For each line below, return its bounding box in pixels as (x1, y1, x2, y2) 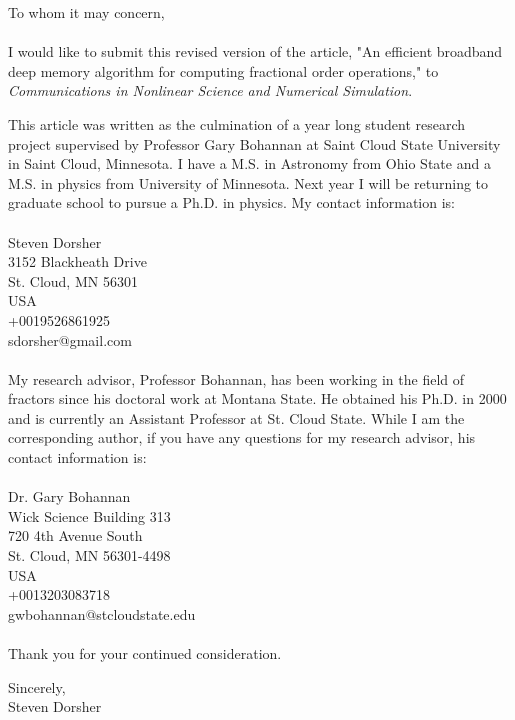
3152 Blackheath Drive (8, 251, 147, 272)
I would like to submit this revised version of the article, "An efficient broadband (8, 41, 503, 62)
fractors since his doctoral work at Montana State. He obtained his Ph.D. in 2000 (8, 388, 507, 409)
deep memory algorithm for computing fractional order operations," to (8, 60, 439, 81)
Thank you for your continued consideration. (8, 643, 282, 663)
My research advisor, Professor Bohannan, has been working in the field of (8, 368, 465, 389)
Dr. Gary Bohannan (8, 486, 131, 507)
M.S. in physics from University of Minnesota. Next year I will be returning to (8, 172, 489, 193)
